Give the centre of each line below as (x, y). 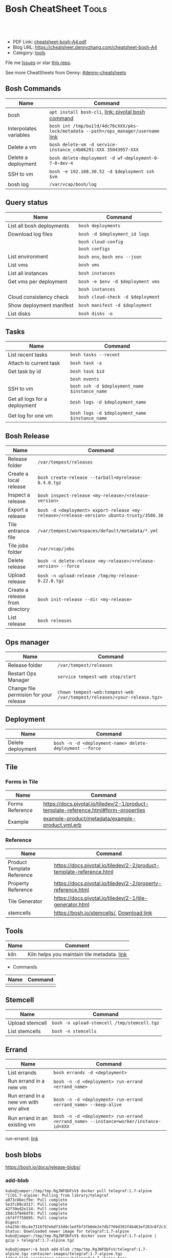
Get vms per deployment (38, 281)
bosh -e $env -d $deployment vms (119, 281)
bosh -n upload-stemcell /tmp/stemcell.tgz (106, 1023)
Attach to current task (34, 363)
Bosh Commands (33, 89)
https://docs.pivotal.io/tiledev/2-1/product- (96, 804)
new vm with (23, 1102)
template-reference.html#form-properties (94, 810)
